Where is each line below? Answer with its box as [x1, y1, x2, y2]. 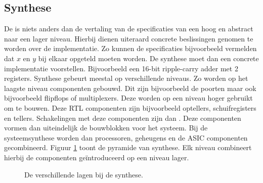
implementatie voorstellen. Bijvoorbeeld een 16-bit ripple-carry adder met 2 [4, 63, 238, 73]
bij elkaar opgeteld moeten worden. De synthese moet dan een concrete [38, 53, 259, 63]
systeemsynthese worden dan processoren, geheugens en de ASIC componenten [4, 132, 248, 143]
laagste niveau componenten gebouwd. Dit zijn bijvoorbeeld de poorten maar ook [4, 82, 256, 93]
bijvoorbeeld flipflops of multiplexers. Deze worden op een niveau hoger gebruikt [4, 93, 253, 103]
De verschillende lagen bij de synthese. [24, 169, 143, 179]
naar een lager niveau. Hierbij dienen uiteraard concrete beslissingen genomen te [4, 33, 253, 43]
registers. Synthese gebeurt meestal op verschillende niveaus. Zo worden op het [4, 73, 248, 83]
